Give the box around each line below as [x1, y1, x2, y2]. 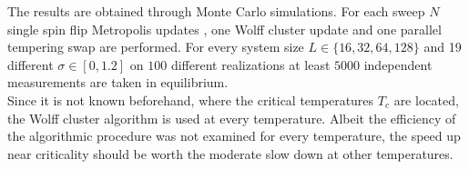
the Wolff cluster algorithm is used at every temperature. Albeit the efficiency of [7, 108, 456, 127]
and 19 [423, 37, 462, 56]
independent [363, 55, 433, 74]
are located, [393, 90, 459, 109]
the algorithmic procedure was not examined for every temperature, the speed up [7, 126, 461, 145]
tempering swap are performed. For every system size [7, 37, 304, 56]
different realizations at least [170, 55, 331, 74]
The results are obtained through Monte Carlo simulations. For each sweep [7, 2, 425, 20]
